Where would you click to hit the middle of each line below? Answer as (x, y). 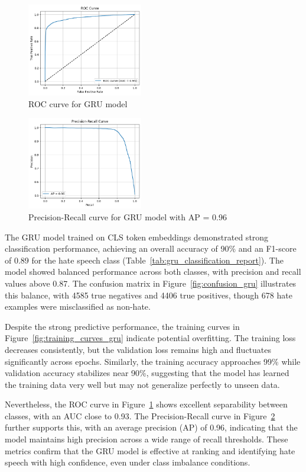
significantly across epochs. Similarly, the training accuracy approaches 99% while (153, 361)
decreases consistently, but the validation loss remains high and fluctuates (138, 349)
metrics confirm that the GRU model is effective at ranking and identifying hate (150, 450)
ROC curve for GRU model (78, 103)
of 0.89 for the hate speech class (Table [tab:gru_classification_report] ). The (144, 260)
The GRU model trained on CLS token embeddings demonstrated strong (137, 237)
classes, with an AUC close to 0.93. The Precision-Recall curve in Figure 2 (140, 415)
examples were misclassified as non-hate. (78, 306)
